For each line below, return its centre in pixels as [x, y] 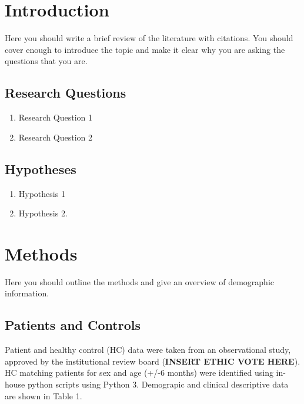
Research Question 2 [55, 137]
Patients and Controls [73, 325]
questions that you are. [46, 61]
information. [27, 293]
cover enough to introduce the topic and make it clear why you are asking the [145, 49]
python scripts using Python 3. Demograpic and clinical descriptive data [158, 384]
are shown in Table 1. [44, 395]
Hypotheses [41, 168]
